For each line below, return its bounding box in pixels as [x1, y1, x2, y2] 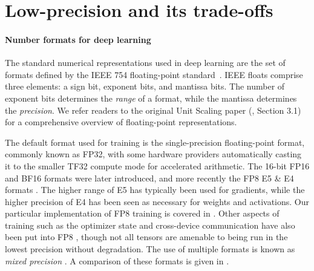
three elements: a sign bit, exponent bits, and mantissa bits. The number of [5, 80, 285, 93]
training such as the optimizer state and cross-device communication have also [5, 218, 295, 231]
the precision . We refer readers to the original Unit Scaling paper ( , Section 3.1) [5, 103, 301, 116]
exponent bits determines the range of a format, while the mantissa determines [5, 91, 297, 104]
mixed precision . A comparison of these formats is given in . [5, 254, 229, 267]
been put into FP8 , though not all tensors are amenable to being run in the [5, 230, 288, 243]
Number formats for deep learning [5, 33, 151, 45]
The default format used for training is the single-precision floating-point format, [5, 135, 305, 148]
